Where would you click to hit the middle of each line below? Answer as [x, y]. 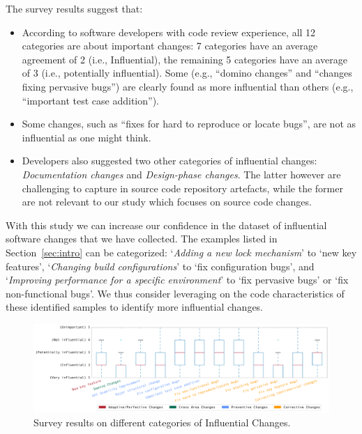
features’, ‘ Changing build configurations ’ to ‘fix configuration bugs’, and [160, 266]
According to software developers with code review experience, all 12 [169, 32]
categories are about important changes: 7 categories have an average [170, 46]
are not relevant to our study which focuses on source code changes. [167, 202]
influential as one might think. [86, 137]
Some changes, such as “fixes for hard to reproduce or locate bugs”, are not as [189, 124]
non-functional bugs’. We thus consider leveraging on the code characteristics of [175, 293]
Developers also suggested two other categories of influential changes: [169, 161]
